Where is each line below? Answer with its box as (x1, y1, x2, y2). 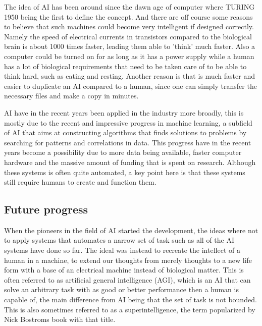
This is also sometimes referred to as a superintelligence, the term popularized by (4, 304, 255, 314)
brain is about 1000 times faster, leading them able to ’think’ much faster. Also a (4, 41, 255, 51)
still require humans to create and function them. (4, 177, 156, 187)
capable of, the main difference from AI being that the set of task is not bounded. (4, 294, 257, 305)
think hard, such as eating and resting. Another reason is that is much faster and (4, 71, 255, 81)
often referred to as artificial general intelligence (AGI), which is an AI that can (4, 274, 251, 285)
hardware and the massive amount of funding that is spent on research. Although (4, 156, 256, 167)
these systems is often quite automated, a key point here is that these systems (4, 167, 245, 177)
